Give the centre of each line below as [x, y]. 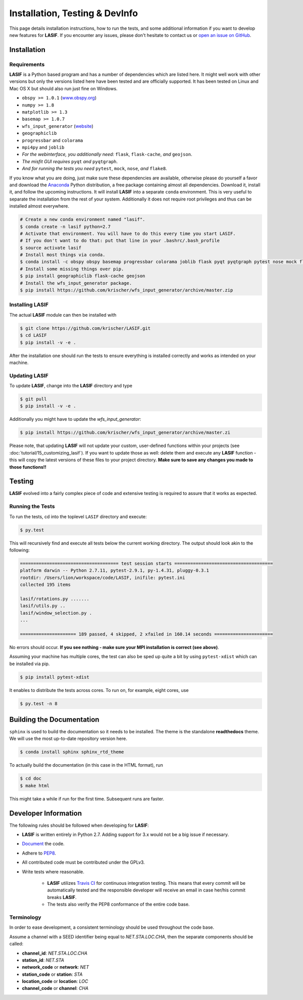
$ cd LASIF [33, 335]
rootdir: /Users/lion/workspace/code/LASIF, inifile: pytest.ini [103, 578]
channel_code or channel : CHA [55, 988]
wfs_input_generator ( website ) [58, 126]
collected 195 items [45, 585]
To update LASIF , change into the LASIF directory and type [71, 386]
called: [16, 944]
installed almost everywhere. [39, 206]
